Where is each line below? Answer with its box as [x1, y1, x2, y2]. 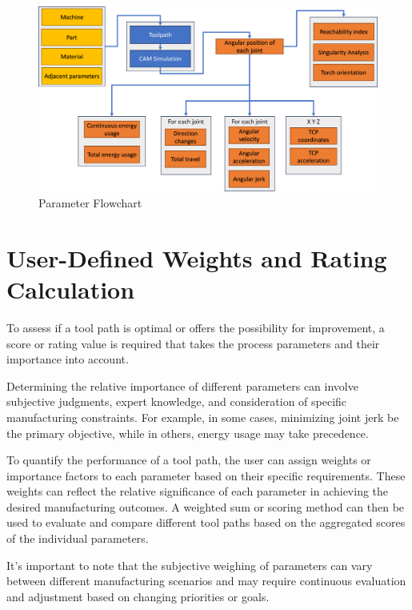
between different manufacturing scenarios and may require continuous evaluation [6, 572, 406, 589]
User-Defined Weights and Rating [6, 241, 387, 274]
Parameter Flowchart [38, 195, 142, 211]
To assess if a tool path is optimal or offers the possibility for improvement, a [6, 319, 385, 335]
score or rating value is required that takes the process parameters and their [6, 335, 380, 351]
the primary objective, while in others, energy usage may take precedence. [6, 424, 369, 441]
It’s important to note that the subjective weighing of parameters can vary [6, 556, 373, 573]
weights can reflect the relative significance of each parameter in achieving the [6, 483, 389, 500]
